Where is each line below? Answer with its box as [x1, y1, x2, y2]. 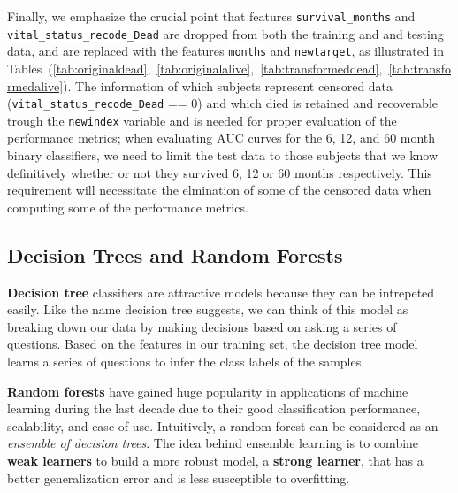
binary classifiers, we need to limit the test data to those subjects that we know [7, 146, 439, 165]
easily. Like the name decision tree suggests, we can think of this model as [7, 300, 408, 319]
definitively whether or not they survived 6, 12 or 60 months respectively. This [7, 163, 432, 181]
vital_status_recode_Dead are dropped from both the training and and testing [7, 24, 444, 42]
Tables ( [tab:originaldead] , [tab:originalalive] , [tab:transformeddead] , [7, 58, 383, 77]
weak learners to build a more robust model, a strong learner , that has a [7, 451, 424, 469]
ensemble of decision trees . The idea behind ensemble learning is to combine [7, 434, 419, 452]
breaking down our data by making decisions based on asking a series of [7, 317, 397, 335]
